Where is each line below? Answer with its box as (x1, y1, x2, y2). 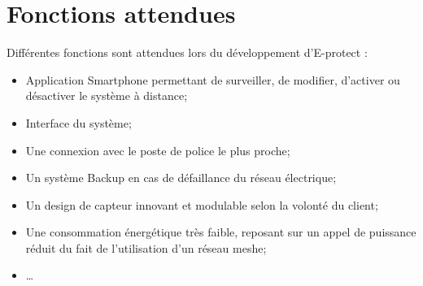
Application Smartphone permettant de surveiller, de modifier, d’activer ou (25, 71, 400, 88)
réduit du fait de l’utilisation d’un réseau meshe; (25, 239, 267, 256)
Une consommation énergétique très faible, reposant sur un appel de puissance (25, 223, 416, 240)
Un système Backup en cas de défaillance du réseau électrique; (25, 169, 337, 186)
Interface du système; (25, 114, 132, 131)
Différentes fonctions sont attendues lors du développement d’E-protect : (7, 44, 368, 61)
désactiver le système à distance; (25, 87, 188, 104)
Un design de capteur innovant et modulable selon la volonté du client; (25, 196, 378, 213)
